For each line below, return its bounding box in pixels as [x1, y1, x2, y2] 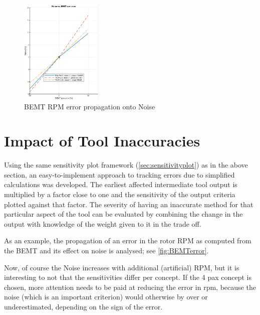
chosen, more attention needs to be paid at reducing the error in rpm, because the [4, 281, 256, 292]
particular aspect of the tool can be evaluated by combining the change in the [4, 209, 243, 219]
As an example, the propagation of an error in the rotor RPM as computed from [4, 235, 251, 246]
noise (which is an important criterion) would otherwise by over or [4, 291, 208, 302]
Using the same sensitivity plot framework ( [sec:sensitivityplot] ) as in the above [4, 160, 248, 170]
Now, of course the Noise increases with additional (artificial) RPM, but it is [4, 262, 239, 272]
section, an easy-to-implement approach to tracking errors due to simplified [4, 169, 235, 180]
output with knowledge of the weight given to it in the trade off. [4, 218, 201, 229]
